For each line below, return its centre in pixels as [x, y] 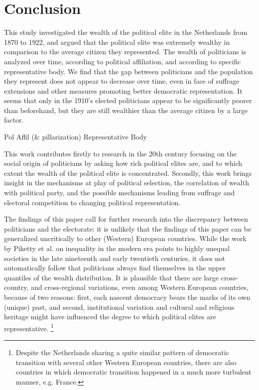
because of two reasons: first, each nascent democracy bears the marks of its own [127, 297]
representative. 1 [29, 327]
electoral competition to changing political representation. [92, 202]
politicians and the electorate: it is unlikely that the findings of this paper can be [128, 228]
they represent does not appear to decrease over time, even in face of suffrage [122, 81]
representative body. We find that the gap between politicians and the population [129, 71]
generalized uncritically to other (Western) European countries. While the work [125, 238]
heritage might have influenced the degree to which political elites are [110, 317]
